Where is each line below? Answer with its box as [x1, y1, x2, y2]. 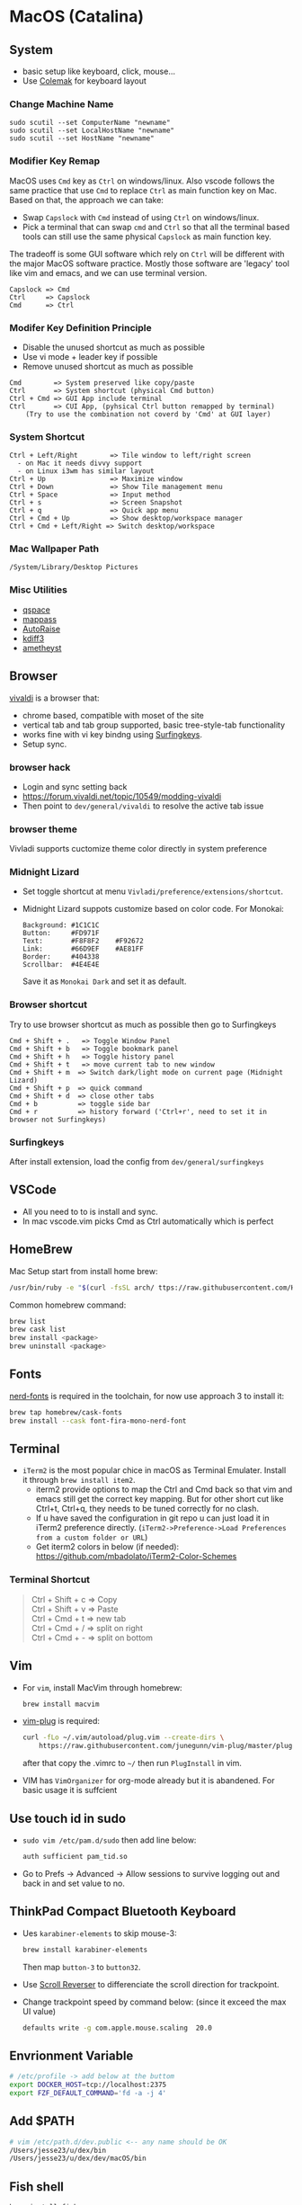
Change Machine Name [9, 97, 114, 110]
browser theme [9, 823, 78, 835]
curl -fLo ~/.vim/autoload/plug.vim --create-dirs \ [22, 1733, 225, 1742]
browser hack [9, 761, 71, 773]
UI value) [22, 2005, 57, 2016]
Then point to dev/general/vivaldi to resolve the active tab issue [22, 800, 264, 811]
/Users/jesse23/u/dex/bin [9, 2146, 106, 2155]
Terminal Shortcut [9, 1574, 91, 1586]
